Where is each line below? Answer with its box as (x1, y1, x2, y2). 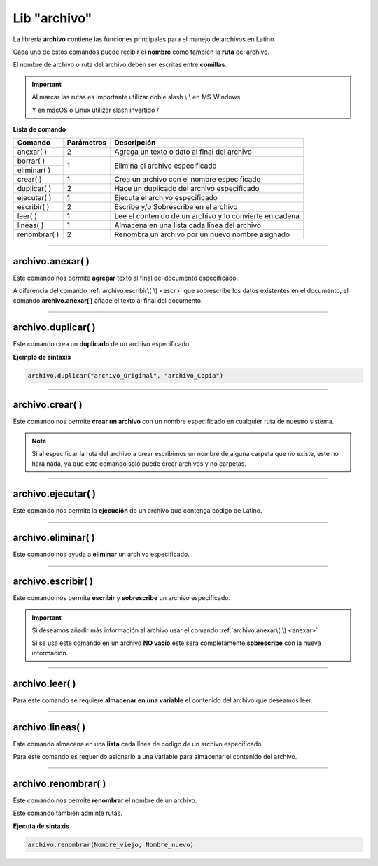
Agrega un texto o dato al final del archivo (114, 147, 252, 157)
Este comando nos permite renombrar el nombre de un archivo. (13, 796, 197, 804)
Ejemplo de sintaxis (13, 353, 71, 361)
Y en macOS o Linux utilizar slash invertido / (31, 106, 160, 114)
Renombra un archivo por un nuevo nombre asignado (114, 229, 290, 239)
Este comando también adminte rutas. (13, 809, 122, 818)
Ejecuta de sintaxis (13, 822, 70, 830)
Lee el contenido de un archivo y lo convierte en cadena (114, 211, 300, 221)
